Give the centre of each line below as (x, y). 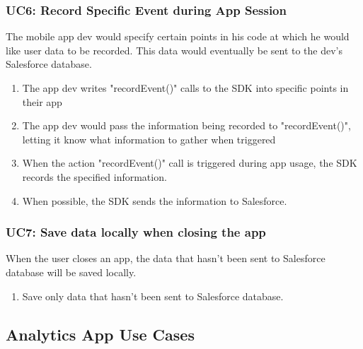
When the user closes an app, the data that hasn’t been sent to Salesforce (166, 258)
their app (42, 101)
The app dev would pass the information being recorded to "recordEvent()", (186, 125)
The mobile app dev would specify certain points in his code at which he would (178, 36)
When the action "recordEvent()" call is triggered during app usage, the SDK (190, 163)
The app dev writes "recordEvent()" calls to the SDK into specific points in (185, 88)
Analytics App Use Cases (100, 334)
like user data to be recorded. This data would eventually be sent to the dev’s (174, 50)
